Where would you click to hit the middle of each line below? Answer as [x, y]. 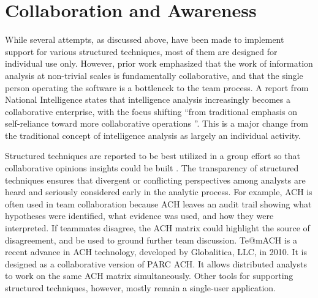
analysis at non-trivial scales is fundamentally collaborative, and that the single [154, 75]
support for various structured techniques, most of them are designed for [141, 51]
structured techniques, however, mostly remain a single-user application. [140, 288]
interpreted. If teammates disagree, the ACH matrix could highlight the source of [157, 228]
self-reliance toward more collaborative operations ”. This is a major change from [157, 123]
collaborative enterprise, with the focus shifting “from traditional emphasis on [151, 111]
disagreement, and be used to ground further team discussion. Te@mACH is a [151, 240]
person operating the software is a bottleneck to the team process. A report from [157, 87]
